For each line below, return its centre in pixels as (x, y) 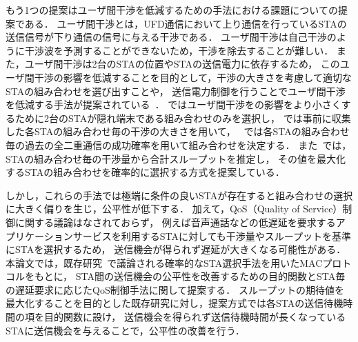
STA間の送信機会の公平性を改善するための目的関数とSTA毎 (210, 276)
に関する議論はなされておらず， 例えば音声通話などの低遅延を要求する (175, 222)
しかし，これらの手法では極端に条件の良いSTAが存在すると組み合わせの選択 (179, 195)
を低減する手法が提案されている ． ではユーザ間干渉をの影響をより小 (164, 104)
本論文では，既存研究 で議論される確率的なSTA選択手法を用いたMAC (164, 262)
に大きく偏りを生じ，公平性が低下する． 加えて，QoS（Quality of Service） (174, 209)
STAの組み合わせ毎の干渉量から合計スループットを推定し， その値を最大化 (176, 158)
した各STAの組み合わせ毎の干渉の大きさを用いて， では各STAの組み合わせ (178, 131)
